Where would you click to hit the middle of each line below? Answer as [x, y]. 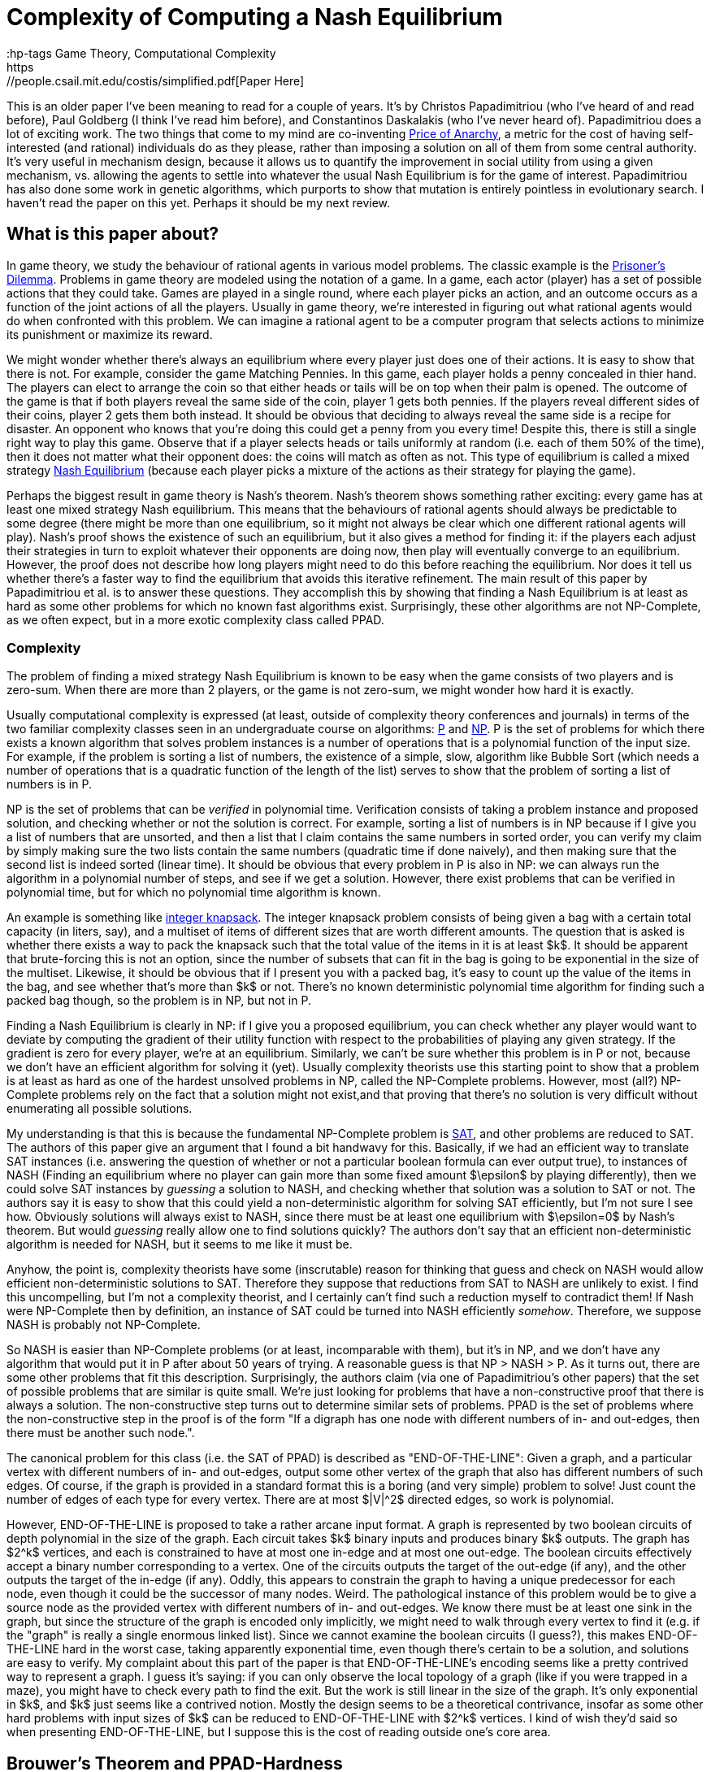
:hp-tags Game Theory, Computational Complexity [141, 53]
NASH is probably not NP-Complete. [104, 1325]
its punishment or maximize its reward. [110, 334]
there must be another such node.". [101, 1433]
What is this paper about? [113, 234]
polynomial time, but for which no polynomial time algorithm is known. [194, 893]
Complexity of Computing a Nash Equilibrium [255, 17]
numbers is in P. [49, 784]
